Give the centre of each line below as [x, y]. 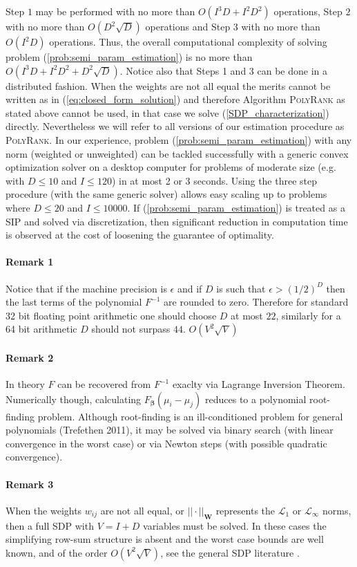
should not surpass [131, 329]
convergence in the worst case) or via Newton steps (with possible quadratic [166, 443]
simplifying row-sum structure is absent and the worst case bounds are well [165, 539]
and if [190, 288]
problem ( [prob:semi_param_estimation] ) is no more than [129, 57]
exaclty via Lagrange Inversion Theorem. [259, 384]
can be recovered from [104, 384]
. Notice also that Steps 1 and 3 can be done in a [224, 70]
